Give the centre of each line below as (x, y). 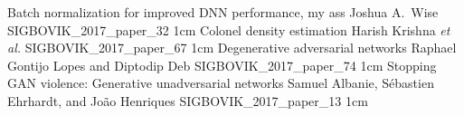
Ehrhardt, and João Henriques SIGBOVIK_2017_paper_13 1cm (188, 100)
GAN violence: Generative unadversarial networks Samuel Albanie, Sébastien (221, 83)
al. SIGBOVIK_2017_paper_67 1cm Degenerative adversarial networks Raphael (232, 48)
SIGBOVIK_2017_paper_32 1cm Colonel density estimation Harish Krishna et (229, 29)
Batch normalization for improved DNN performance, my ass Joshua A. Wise (223, 12)
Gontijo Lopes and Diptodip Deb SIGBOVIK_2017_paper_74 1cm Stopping (222, 65)
